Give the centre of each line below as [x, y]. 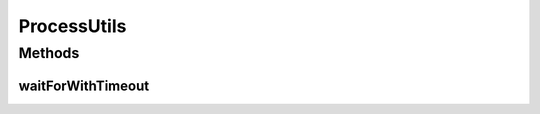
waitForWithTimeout [84, 85]
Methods [49, 53]
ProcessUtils [72, 26]
